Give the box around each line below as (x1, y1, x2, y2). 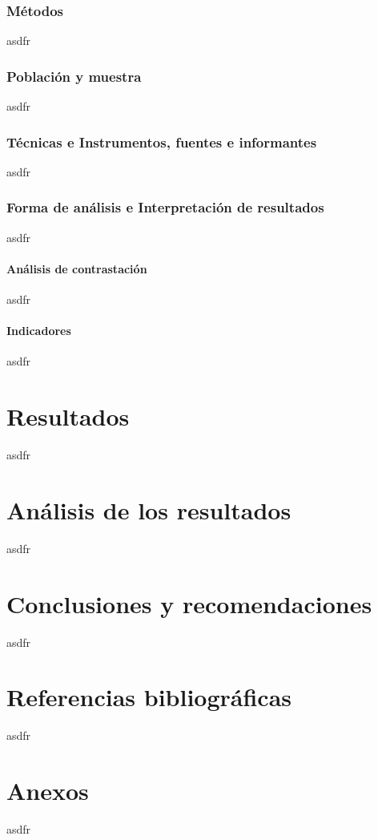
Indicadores (6, 322, 71, 339)
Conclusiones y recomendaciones (6, 587, 372, 620)
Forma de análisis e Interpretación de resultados (6, 197, 324, 217)
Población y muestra (6, 66, 142, 86)
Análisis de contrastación (6, 260, 147, 277)
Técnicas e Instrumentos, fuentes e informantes (6, 131, 317, 151)
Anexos (6, 774, 89, 807)
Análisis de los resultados (6, 493, 292, 526)
